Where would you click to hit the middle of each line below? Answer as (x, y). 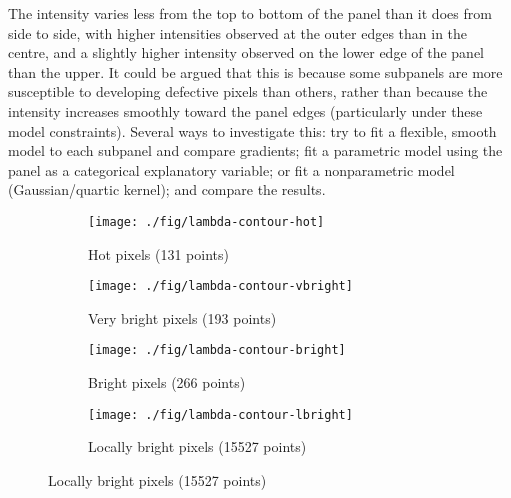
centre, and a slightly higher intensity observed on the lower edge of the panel (246, 52)
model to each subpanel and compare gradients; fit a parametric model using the (255, 150)
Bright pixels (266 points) (167, 382)
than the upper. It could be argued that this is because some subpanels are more (255, 71)
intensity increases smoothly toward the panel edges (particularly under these (245, 110)
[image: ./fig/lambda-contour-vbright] (220, 286)
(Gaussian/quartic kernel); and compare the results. (167, 189)
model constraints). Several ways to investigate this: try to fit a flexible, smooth (252, 130)
